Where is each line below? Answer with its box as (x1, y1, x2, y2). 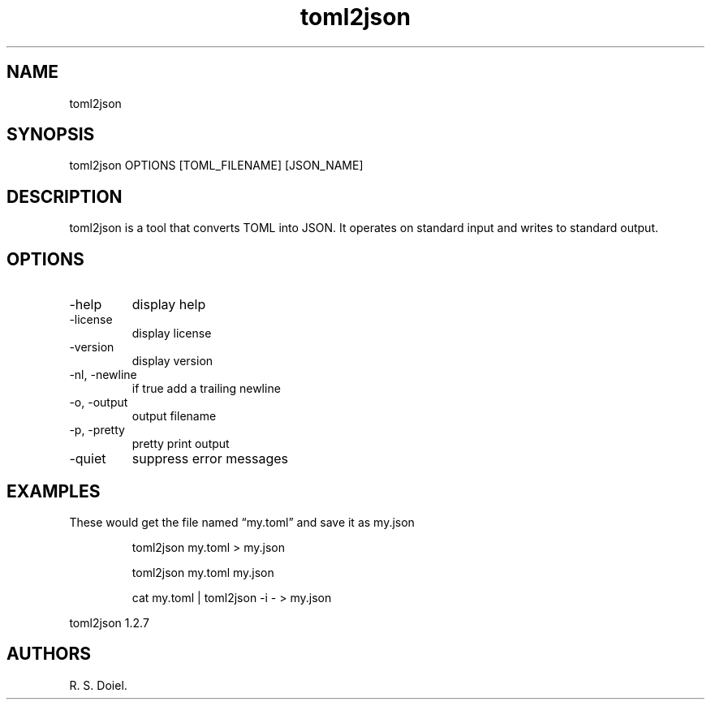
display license (131, 326, 212, 341)
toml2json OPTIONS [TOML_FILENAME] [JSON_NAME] (69, 158, 364, 173)
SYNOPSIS (6, 124, 95, 145)
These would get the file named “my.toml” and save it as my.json (69, 514, 415, 529)
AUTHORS (6, 644, 92, 665)
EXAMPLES (6, 480, 101, 502)
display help (131, 296, 206, 313)
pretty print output (131, 437, 230, 451)
